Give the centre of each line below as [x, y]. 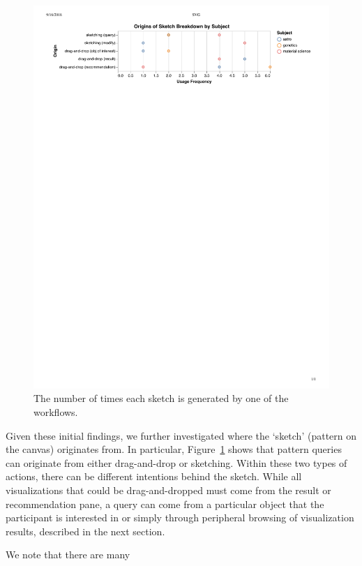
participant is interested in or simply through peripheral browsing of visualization [180, 517]
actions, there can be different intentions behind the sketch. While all [154, 476]
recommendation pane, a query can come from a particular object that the [165, 504]
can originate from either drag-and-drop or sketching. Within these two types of [176, 462]
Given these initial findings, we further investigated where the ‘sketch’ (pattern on [181, 435]
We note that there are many [68, 554]
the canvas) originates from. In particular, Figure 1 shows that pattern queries [174, 449]
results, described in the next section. [85, 531]
